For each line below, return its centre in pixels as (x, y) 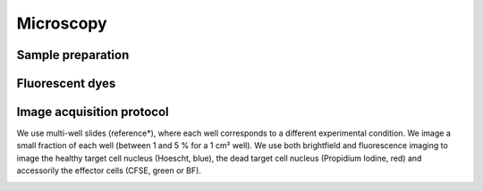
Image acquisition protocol (93, 112)
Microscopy (62, 23)
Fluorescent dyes (66, 83)
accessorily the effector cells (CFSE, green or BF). (109, 170)
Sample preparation (73, 55)
